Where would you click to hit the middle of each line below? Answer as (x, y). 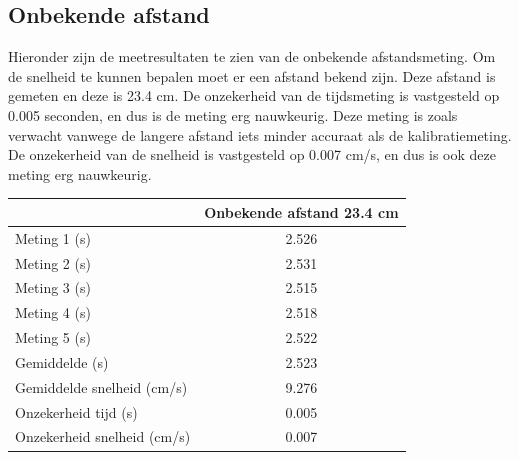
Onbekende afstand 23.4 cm (301, 211)
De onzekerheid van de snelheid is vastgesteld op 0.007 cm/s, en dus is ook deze (252, 154)
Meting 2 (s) (53, 262)
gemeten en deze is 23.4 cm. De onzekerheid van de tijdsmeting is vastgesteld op (254, 95)
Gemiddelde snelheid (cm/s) (101, 386)
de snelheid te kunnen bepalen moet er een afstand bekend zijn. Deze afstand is (252, 75)
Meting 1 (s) (53, 237)
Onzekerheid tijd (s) (76, 411)
